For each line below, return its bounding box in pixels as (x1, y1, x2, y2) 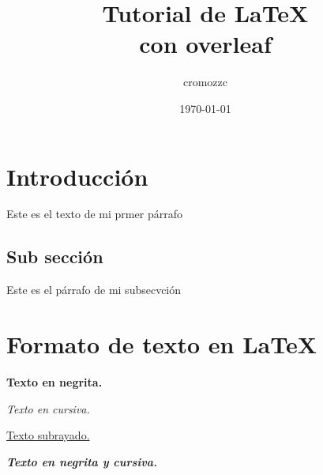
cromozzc (182, 74, 227, 90)
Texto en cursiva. (6, 400, 90, 417)
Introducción (6, 160, 148, 192)
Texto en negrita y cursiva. (6, 453, 158, 469)
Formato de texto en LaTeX (6, 328, 317, 360)
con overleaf (139, 28, 272, 60)
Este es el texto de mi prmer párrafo (6, 205, 182, 222)
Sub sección (6, 244, 103, 269)
